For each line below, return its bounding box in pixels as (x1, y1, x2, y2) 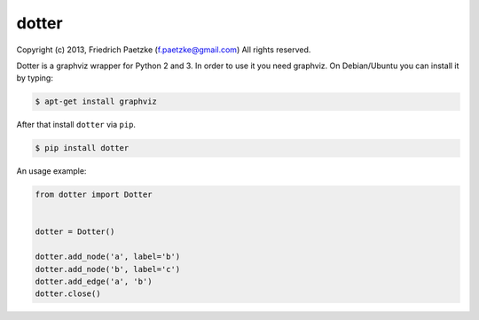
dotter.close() (35, 289, 101, 299)
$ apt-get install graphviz (35, 97, 157, 106)
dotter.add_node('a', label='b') (35, 252, 181, 261)
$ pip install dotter (35, 143, 130, 153)
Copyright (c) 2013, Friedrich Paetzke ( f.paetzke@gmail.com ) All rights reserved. (16, 44, 311, 55)
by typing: (16, 73, 53, 83)
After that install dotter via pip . (16, 120, 137, 130)
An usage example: (16, 166, 87, 176)
